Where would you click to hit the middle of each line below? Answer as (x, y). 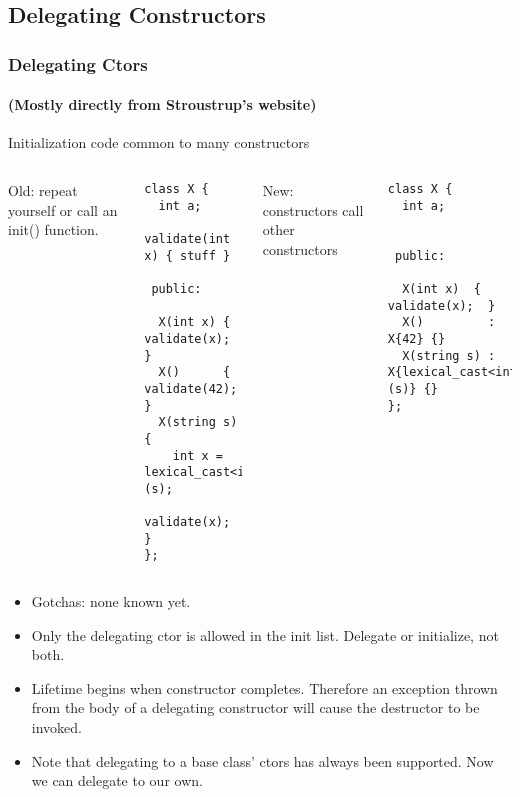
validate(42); (191, 388)
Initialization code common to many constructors (159, 142)
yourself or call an (63, 209)
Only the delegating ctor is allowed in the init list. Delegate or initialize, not (265, 634)
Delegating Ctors (78, 63)
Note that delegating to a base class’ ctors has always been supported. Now (262, 760)
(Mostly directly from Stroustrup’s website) (162, 104)
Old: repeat (43, 190)
